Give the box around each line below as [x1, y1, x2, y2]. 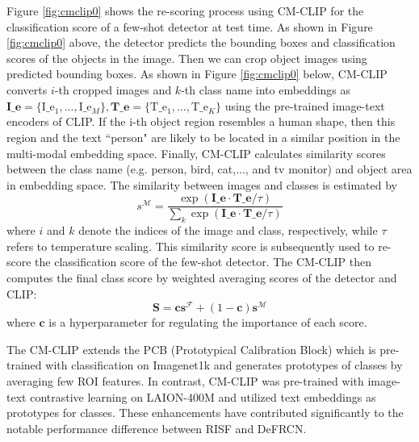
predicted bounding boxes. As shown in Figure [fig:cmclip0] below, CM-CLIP [6, 65, 388, 82]
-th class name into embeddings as [181, 81, 351, 98]
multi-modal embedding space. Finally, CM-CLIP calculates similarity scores [6, 144, 386, 161]
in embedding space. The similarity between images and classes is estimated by [6, 176, 397, 193]
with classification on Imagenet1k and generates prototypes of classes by [45, 357, 403, 373]
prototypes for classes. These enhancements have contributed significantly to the [6, 404, 404, 421]
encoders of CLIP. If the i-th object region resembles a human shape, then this [6, 113, 396, 130]
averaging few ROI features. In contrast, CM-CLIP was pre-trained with [6, 373, 364, 390]
